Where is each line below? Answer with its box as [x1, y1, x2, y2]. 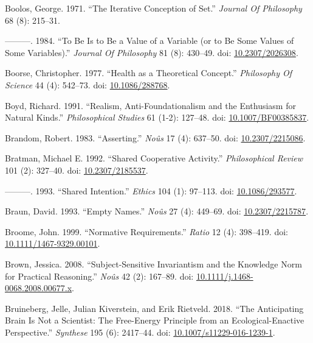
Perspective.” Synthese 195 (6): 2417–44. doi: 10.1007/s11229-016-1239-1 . [5, 325, 275, 338]
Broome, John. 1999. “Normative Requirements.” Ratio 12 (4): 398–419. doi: [5, 225, 288, 238]
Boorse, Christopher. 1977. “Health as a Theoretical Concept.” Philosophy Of [5, 66, 292, 79]
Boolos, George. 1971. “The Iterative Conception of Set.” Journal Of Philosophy [5, 2, 302, 14]
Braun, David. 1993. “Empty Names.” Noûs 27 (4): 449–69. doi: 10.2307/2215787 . [5, 205, 309, 217]
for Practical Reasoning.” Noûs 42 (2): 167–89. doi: [5, 269, 194, 282]
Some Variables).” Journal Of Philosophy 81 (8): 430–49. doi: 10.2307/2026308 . [5, 46, 298, 58]
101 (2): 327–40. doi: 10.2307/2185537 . [5, 163, 148, 176]
